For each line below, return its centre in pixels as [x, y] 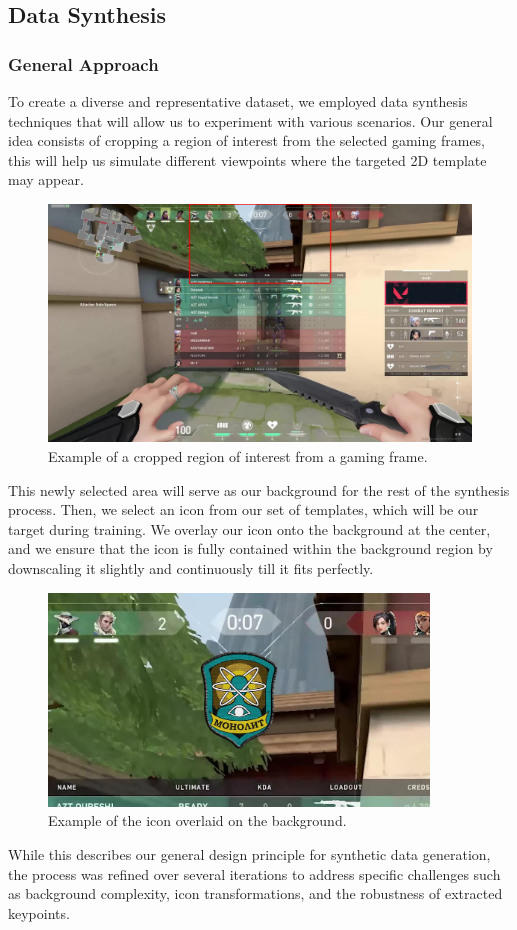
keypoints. [39, 912]
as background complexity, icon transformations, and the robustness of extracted [255, 893]
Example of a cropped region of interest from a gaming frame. [238, 456]
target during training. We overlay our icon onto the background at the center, [249, 528]
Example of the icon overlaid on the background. [197, 820]
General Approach [83, 63]
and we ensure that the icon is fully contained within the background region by [250, 548]
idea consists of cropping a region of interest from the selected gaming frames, [247, 140]
